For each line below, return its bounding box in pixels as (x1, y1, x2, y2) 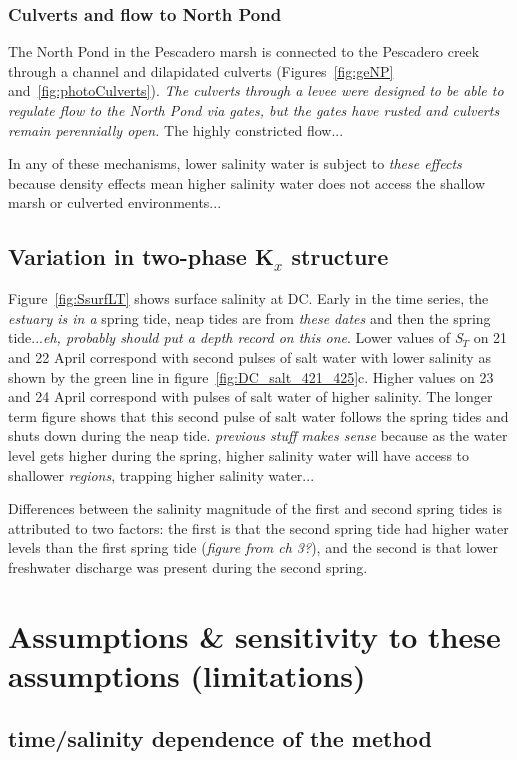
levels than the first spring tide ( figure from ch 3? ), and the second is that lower (8, 537, 498, 558)
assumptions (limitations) (8, 654, 366, 695)
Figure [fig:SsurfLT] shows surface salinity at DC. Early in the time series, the (8, 288, 489, 309)
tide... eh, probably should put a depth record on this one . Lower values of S (8, 327, 463, 348)
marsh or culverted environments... (8, 192, 222, 213)
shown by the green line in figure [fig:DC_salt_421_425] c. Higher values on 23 (8, 366, 494, 387)
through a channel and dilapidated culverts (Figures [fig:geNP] (8, 60, 394, 81)
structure (291, 241, 389, 272)
